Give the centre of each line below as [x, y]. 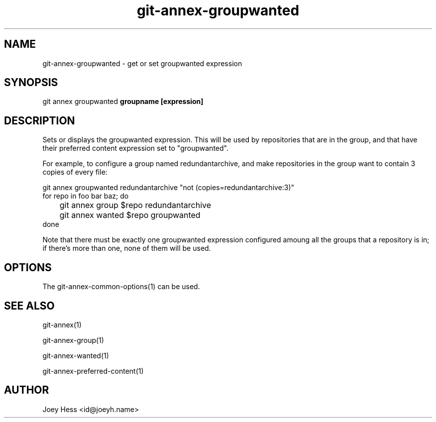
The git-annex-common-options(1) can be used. [121, 287]
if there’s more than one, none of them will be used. [127, 248]
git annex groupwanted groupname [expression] [123, 102]
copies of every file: [75, 172]
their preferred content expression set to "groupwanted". [135, 148]
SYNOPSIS [31, 83]
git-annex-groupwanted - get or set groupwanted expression [142, 63]
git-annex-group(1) [73, 340]
